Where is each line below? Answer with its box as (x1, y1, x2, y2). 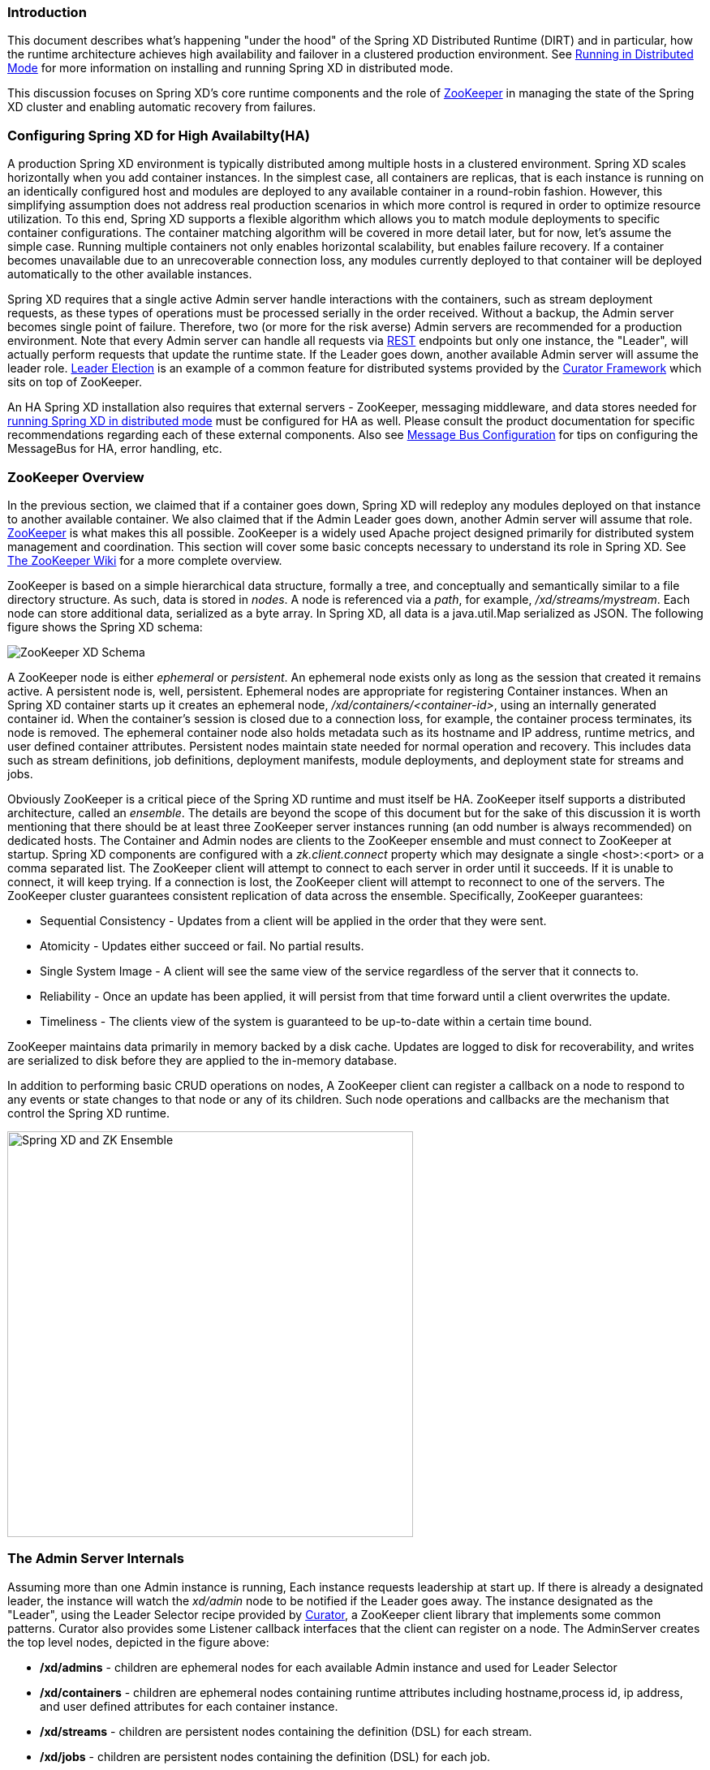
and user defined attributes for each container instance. (40, 1699, 338, 1713)
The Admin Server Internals (7, 1550, 184, 1567)
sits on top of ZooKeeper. (7, 375, 142, 390)
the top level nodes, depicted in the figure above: (7, 1634, 269, 1649)
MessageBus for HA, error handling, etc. (7, 441, 222, 456)
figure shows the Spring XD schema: (7, 619, 203, 634)
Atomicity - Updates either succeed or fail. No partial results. (40, 938, 364, 953)
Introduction (7, 4, 87, 20)
